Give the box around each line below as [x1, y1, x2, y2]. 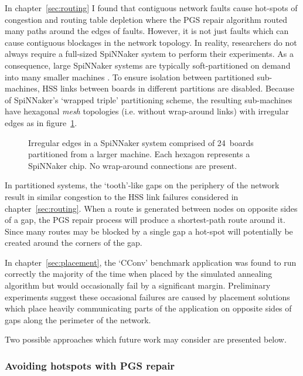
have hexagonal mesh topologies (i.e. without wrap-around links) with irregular [5, 105, 289, 117]
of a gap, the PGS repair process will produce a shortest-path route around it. [5, 214, 285, 226]
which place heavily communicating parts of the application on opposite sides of [5, 302, 292, 314]
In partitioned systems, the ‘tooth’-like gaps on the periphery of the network [5, 179, 280, 191]
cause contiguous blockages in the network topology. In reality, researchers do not [5, 36, 297, 48]
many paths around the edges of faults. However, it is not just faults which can [5, 25, 289, 37]
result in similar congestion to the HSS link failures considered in [5, 190, 239, 202]
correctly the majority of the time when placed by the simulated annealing [5, 267, 273, 280]
